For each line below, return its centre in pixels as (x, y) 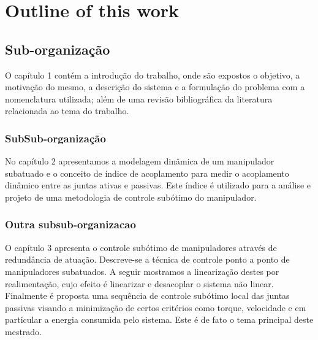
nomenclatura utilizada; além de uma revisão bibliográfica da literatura (139, 99)
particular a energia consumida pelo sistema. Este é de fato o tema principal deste (159, 319)
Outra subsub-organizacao (70, 224)
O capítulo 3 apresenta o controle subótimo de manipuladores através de (141, 247)
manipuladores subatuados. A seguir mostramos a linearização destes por (142, 271)
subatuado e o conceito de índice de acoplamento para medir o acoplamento (147, 173)
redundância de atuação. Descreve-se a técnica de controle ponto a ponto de (147, 259)
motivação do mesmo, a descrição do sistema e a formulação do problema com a (155, 87)
